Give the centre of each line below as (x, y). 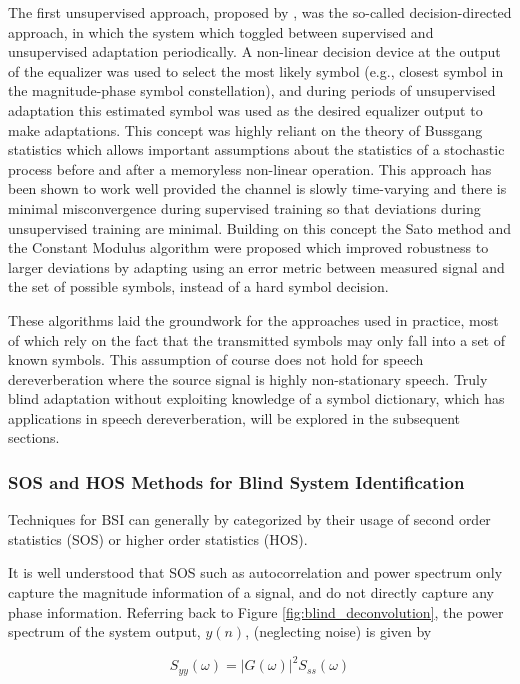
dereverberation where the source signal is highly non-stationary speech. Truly (248, 378)
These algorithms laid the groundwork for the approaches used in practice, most (253, 319)
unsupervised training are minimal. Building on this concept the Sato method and (260, 227)
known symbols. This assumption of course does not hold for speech (216, 359)
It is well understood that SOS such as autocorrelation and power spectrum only (255, 572)
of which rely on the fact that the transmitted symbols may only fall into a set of (256, 339)
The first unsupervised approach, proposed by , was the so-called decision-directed (260, 12)
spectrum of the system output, (104, 631)
